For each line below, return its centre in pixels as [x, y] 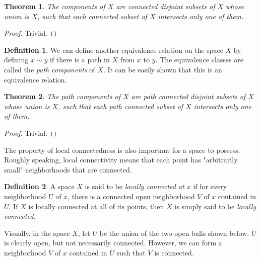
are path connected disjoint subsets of [188, 96]
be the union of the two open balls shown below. [174, 233]
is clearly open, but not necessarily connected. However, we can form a [113, 243]
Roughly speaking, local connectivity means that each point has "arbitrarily [121, 160]
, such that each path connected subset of [121, 106]
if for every [210, 186]
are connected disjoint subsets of [166, 6]
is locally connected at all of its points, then [96, 206]
